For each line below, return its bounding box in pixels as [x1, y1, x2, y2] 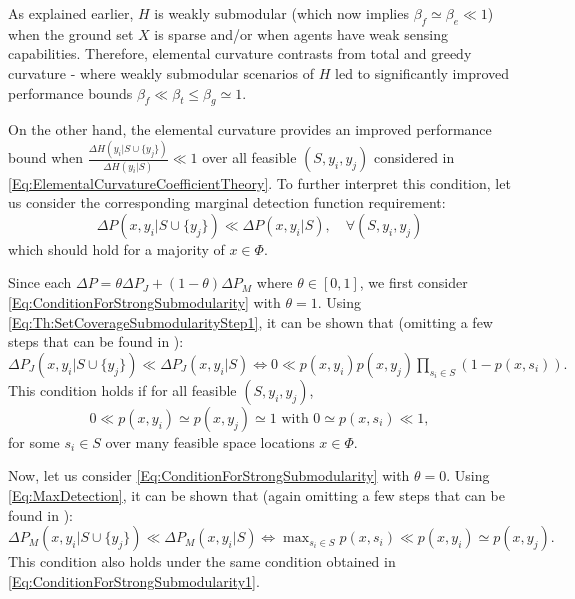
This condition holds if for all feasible [8, 379, 237, 400]
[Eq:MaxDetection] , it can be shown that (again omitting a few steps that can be [8, 484, 505, 505]
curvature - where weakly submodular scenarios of [8, 62, 315, 83]
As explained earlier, [8, 3, 134, 23]
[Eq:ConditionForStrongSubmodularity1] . [8, 570, 260, 591]
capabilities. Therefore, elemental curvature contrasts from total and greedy [8, 43, 472, 64]
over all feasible [202, 147, 297, 168]
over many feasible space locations [105, 431, 315, 452]
